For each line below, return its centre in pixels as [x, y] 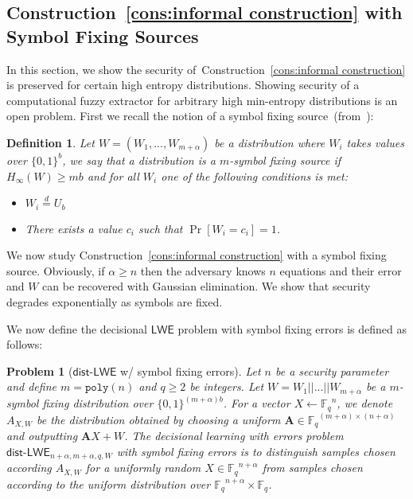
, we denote [365, 403]
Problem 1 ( [40, 370]
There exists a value [74, 228]
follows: [25, 344]
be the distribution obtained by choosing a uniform [159, 419]
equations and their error [341, 270]
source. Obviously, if [56, 270]
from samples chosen [312, 468]
